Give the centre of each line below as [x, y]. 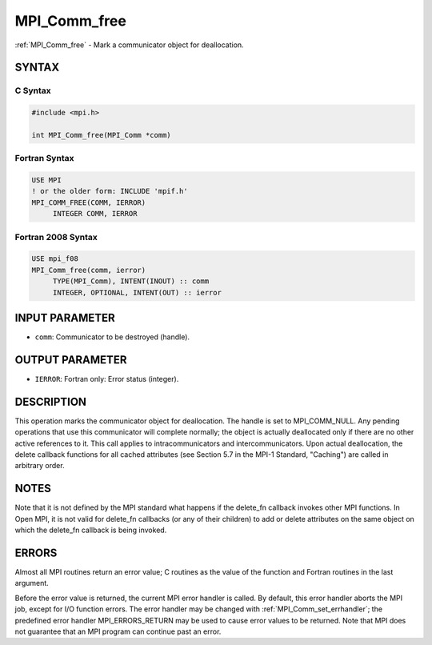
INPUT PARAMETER [65, 317]
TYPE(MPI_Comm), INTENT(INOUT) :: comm [131, 281]
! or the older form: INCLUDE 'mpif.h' [110, 191]
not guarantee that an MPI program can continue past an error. [118, 631]
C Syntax [33, 90]
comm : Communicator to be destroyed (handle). [112, 337]
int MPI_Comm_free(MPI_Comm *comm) [101, 135]
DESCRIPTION [51, 401]
